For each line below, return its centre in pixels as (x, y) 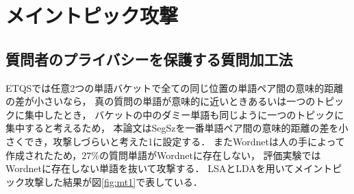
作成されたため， (44, 155)
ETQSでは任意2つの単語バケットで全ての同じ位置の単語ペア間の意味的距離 (175, 87)
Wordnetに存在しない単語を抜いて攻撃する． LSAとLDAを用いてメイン (164, 168)
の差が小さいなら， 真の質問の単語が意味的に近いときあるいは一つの (161, 101)
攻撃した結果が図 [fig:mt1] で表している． (113, 181)
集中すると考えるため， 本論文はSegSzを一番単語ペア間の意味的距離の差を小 (177, 128)
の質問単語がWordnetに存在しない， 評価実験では (210, 155)
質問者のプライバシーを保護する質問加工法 (149, 59)
